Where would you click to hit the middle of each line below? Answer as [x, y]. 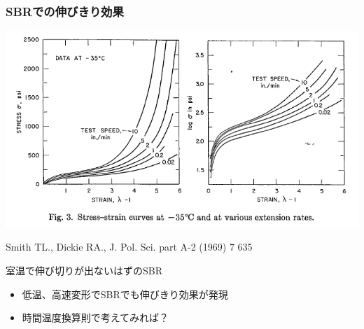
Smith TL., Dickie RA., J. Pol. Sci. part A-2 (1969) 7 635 [129, 247]
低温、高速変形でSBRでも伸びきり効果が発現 [125, 294]
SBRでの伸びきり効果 [65, 11]
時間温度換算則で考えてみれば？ [96, 317]
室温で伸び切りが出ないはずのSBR [84, 270]
